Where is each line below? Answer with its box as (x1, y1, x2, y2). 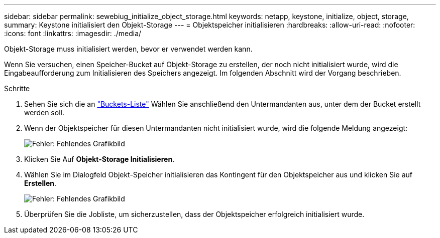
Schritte (4, 84, 30, 93)
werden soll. (24, 108, 64, 117)
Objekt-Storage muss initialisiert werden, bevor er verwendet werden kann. (4, 45, 253, 53)
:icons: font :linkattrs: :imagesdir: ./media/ (4, 29, 142, 38)
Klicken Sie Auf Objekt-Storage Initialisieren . (24, 155, 175, 163)
